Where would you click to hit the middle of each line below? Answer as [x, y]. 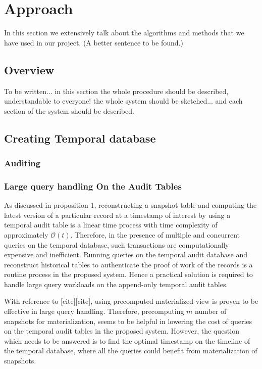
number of [211, 311]
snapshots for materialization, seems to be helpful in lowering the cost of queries [128, 321]
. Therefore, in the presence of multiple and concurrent [155, 234]
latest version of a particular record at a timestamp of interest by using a [117, 215]
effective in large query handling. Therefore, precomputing [94, 311]
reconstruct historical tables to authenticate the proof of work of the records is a [128, 264]
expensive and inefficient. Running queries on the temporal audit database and [126, 255]
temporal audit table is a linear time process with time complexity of [111, 225]
